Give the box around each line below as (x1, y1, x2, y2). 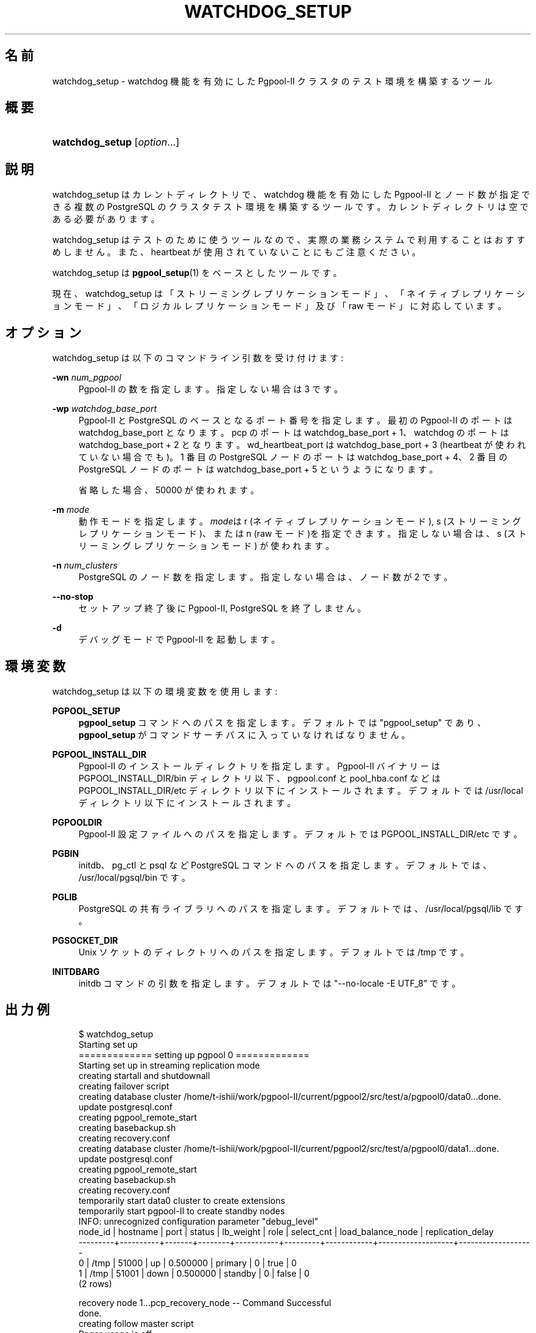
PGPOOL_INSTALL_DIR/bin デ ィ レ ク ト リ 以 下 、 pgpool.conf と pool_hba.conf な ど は (78, 772, 441, 783)
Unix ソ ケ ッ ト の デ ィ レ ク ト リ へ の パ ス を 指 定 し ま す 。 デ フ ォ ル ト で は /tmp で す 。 (78, 946, 469, 957)
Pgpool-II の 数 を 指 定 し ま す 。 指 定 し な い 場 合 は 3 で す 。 (78, 384, 343, 395)
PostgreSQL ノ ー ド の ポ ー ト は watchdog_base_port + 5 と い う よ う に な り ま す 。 (78, 464, 438, 475)
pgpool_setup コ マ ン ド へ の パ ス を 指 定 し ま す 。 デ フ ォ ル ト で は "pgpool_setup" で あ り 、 (78, 717, 486, 728)
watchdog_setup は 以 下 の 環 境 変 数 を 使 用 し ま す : (52, 685, 278, 696)
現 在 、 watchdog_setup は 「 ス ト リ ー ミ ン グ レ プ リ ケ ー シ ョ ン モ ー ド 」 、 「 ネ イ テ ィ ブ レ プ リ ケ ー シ (52, 288, 526, 299)
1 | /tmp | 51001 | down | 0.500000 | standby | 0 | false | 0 (78, 1268, 310, 1279)
